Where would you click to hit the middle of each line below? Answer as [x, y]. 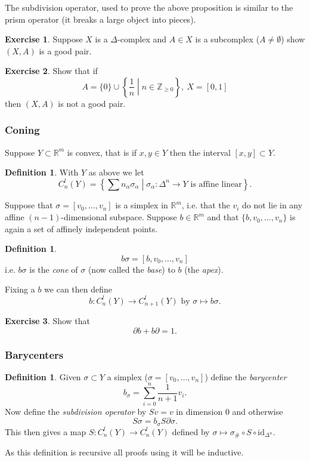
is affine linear [216, 184]
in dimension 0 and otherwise [230, 411]
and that [223, 217]
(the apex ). [204, 269]
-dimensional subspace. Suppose [119, 217]
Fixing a [20, 289]
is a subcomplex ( [227, 39]
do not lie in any [272, 205]
